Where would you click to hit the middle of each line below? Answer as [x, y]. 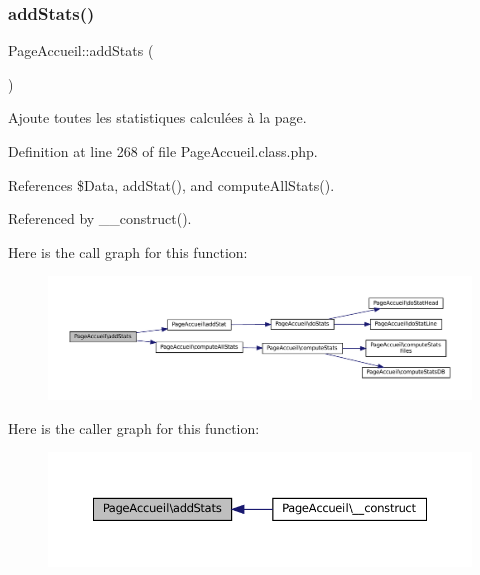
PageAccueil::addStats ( [81, 50]
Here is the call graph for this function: [128, 251]
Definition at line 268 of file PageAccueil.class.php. [163, 151]
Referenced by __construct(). [100, 218]
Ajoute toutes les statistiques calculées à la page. [157, 117]
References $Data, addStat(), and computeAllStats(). [171, 184]
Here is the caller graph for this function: [134, 427]
